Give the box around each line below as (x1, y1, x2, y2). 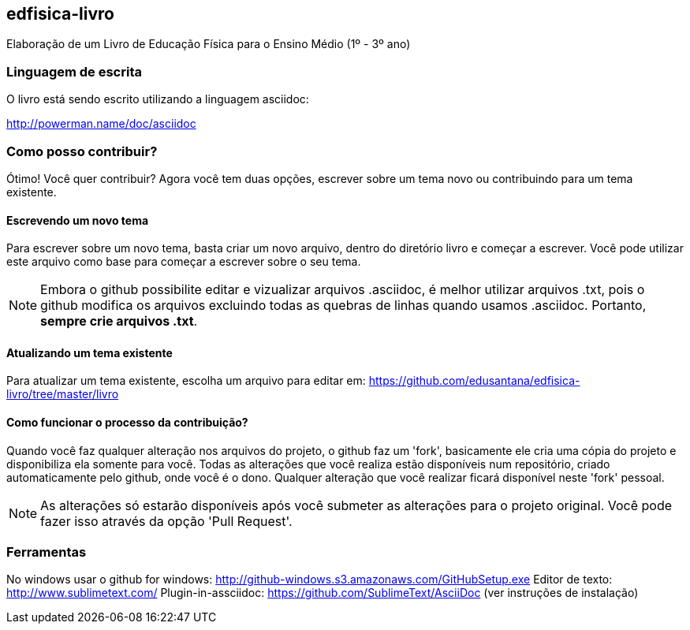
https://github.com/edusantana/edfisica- (368, 374, 580, 388)
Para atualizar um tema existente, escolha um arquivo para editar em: (6, 374, 366, 388)
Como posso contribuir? (6, 143, 158, 159)
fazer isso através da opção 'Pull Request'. (40, 513, 293, 529)
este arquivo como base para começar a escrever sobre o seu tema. (6, 255, 361, 269)
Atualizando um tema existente (6, 345, 173, 360)
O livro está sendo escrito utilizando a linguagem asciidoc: (6, 92, 309, 106)
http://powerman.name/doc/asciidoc (6, 117, 196, 131)
